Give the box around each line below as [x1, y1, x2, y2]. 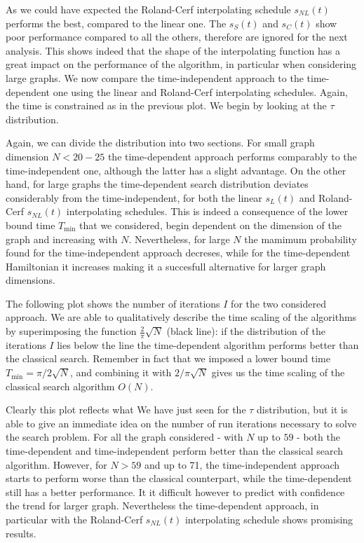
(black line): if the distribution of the [166, 324, 325, 338]
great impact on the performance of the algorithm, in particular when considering [6, 57, 357, 71]
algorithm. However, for [6, 457, 107, 472]
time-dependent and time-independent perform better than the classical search [6, 444, 344, 458]
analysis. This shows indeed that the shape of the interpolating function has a [6, 43, 340, 57]
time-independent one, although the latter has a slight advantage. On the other [6, 163, 346, 177]
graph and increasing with [6, 231, 118, 246]
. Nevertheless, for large [128, 231, 230, 246]
